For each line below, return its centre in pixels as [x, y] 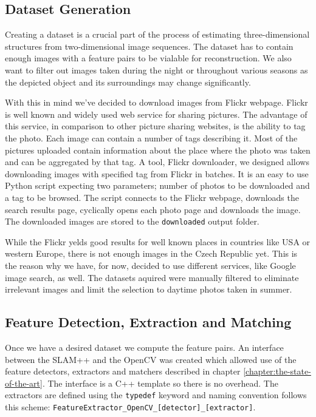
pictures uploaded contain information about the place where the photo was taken [158, 150]
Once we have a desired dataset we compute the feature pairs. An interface [144, 347]
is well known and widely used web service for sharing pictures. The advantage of [156, 114]
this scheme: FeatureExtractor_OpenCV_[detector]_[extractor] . [130, 406]
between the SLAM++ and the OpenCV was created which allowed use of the [151, 359]
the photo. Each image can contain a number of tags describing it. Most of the [151, 137]
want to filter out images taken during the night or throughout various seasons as [156, 69]
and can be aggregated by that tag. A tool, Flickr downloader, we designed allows [157, 162]
